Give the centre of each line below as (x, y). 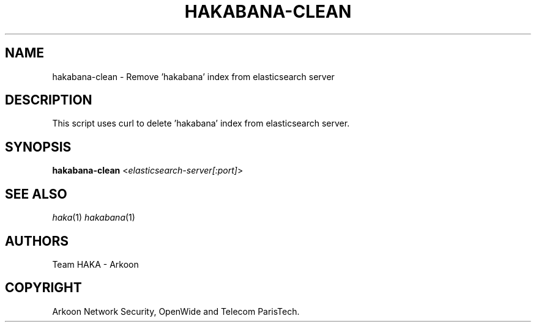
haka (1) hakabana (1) (94, 218)
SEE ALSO (36, 194)
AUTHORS (37, 241)
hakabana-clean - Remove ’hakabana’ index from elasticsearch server (193, 76)
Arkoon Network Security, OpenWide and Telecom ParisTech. (176, 311)
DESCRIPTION (49, 100)
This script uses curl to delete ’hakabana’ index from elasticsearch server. (201, 123)
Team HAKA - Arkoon (95, 264)
